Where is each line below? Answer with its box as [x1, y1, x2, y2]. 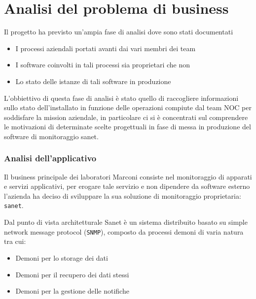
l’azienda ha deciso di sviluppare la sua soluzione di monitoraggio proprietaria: [4, 190, 241, 201]
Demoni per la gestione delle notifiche [15, 286, 129, 296]
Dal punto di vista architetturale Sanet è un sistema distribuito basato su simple [4, 217, 248, 227]
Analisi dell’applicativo [4, 152, 97, 164]
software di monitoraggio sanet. [4, 131, 99, 141]
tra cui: [4, 236, 26, 246]
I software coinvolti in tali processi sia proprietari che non [15, 60, 190, 70]
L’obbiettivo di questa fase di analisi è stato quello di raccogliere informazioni [4, 92, 239, 103]
